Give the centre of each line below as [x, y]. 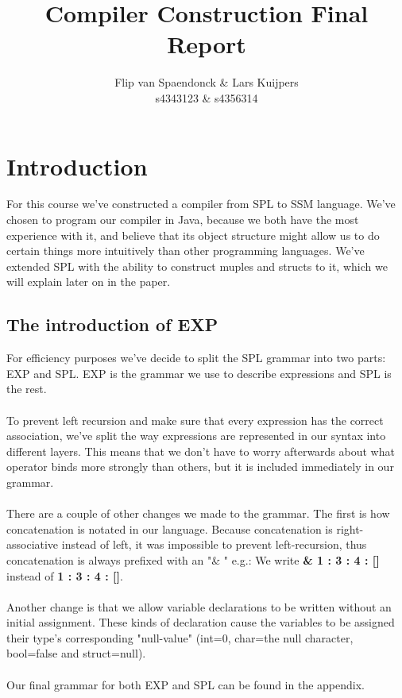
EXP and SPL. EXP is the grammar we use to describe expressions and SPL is [199, 373]
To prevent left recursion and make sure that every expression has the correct [195, 420]
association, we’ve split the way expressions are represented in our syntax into [196, 436]
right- [350, 528]
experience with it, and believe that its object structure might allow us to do [193, 235]
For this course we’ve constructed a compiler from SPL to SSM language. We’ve [201, 204]
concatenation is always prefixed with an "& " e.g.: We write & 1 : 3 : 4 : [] [193, 559]
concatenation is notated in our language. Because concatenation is [170, 528]
